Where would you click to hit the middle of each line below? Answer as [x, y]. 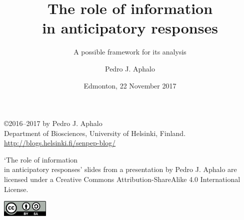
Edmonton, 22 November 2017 [130, 85]
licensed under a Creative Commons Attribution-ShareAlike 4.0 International [122, 179]
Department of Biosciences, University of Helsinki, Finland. [95, 133]
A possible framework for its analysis [130, 52]
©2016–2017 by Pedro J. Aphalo [53, 123]
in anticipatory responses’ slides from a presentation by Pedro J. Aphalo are [120, 169]
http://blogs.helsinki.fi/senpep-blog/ [60, 143]
